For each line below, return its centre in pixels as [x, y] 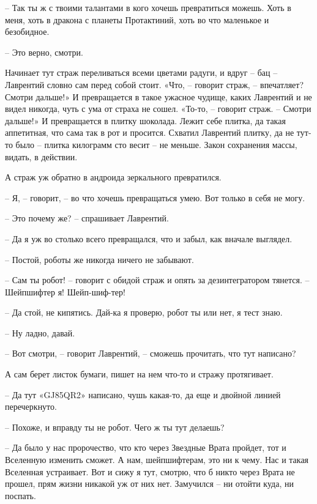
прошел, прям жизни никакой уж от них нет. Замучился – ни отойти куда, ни [149, 484]
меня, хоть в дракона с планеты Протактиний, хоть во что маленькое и [137, 19]
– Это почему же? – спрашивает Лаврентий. [87, 218]
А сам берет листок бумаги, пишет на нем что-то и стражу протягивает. [139, 374]
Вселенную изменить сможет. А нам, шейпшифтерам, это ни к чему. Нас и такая [157, 460]
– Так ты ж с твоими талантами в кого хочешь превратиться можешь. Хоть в [148, 7]
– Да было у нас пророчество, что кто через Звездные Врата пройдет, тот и [146, 447]
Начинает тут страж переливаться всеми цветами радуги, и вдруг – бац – [141, 72]
